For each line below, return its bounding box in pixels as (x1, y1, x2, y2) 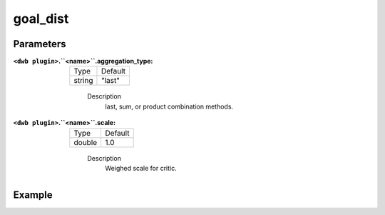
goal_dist (13, 11, 69, 26)
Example (13, 189, 53, 201)
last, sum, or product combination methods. (105, 102, 234, 111)
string (73, 76, 93, 86)
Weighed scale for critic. (105, 164, 178, 173)
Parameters (13, 38, 66, 50)
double (73, 137, 98, 147)
